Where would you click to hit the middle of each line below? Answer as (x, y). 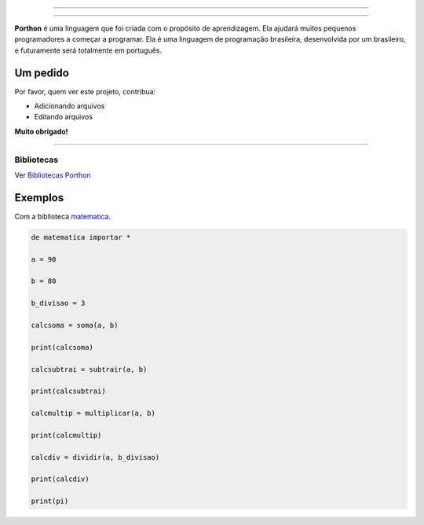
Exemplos (39, 198)
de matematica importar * (81, 237)
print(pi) (50, 501)
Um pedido (42, 73)
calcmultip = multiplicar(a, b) (93, 413)
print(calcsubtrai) (68, 391)
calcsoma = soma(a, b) (75, 325)
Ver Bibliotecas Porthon (53, 175)
